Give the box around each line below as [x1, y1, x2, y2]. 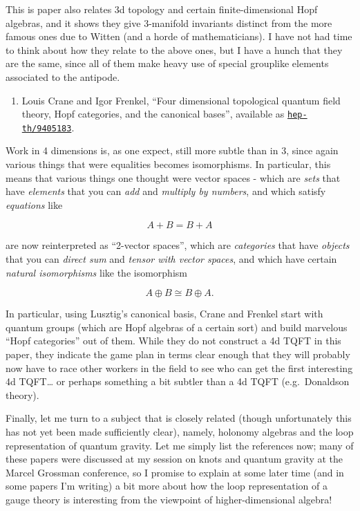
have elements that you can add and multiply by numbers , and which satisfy [6, 184, 326, 198]
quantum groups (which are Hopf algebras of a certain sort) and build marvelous [6, 319, 348, 334]
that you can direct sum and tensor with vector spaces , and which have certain [6, 252, 337, 266]
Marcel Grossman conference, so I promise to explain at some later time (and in [6, 465, 344, 479]
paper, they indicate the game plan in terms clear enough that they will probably [6, 347, 350, 361]
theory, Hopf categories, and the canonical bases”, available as [21, 106, 285, 121]
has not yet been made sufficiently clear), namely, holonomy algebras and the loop [6, 424, 354, 438]
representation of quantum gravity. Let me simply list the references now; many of [6, 438, 354, 452]
